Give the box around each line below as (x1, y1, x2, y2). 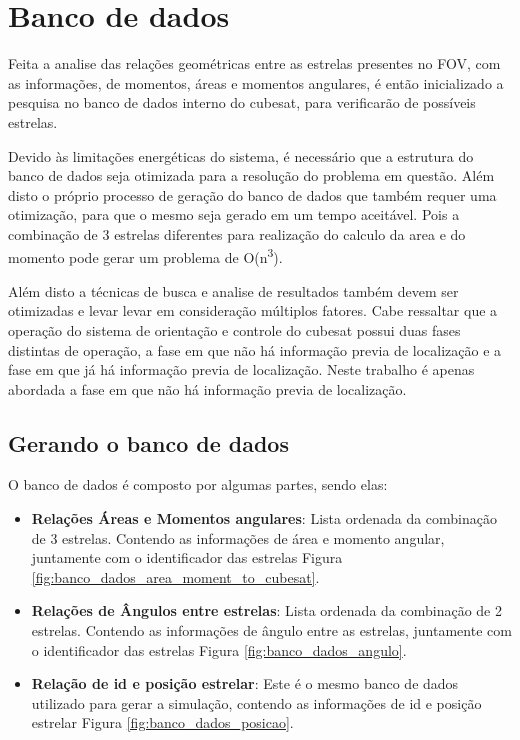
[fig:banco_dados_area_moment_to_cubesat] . (31, 566, 320, 587)
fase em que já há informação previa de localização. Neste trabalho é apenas (8, 359, 475, 380)
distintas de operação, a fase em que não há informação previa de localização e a (8, 339, 502, 360)
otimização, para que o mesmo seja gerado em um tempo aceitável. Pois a (8, 204, 460, 225)
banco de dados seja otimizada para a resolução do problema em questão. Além (8, 165, 495, 186)
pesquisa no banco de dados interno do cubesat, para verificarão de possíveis (8, 92, 476, 113)
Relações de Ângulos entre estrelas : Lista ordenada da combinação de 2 (31, 600, 502, 621)
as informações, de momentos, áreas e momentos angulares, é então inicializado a (8, 72, 504, 93)
